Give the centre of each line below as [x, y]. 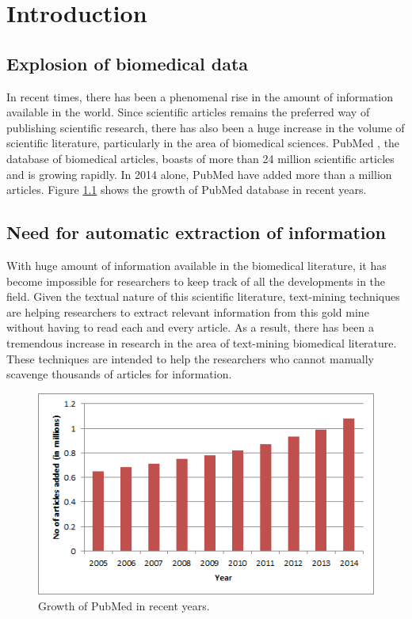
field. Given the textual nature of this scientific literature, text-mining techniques [203, 296]
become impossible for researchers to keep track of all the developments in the [196, 281]
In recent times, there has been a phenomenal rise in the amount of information [200, 96]
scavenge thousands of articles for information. [119, 374]
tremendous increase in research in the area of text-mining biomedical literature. [202, 342]
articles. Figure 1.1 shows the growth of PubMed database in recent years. [187, 190]
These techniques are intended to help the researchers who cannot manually [190, 358]
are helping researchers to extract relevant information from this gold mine [188, 311]
